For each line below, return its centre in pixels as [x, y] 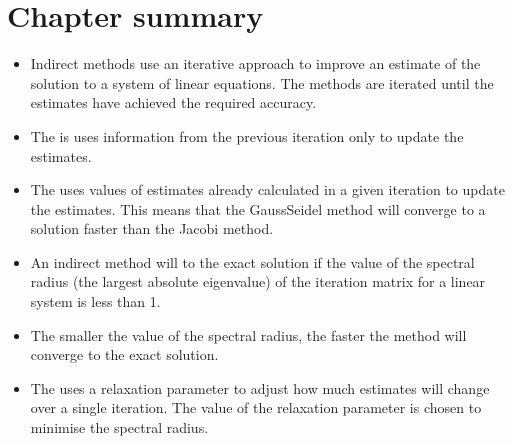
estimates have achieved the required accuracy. [173, 102]
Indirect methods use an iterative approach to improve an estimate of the [255, 63]
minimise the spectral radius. [119, 427]
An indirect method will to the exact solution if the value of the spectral [252, 261]
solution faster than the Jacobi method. [152, 228]
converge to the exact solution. [124, 354]
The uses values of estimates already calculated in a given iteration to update [267, 189]
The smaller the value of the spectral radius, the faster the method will [248, 334]
